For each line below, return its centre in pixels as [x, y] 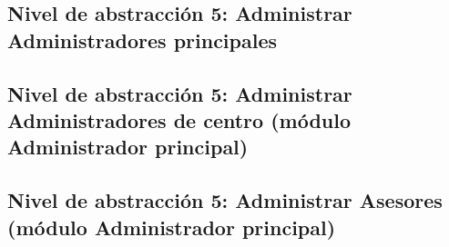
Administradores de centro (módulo [179, 119]
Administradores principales [143, 40]
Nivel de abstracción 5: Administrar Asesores [225, 200]
